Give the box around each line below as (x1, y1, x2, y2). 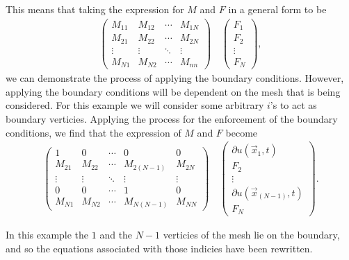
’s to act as (270, 98, 317, 112)
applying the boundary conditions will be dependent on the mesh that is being (6, 84, 341, 98)
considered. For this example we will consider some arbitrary (6, 98, 264, 112)
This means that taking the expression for (6, 2, 184, 16)
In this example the (6, 227, 89, 242)
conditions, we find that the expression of (6, 125, 181, 139)
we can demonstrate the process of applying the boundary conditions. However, (6, 71, 344, 85)
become (225, 125, 258, 139)
